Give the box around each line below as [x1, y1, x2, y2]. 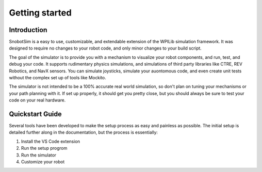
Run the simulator [21, 152, 57, 158]
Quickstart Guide [9, 110, 62, 118]
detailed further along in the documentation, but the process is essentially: [9, 129, 158, 136]
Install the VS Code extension [21, 138, 80, 144]
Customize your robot [21, 159, 65, 165]
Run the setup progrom [21, 145, 67, 151]
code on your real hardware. [9, 97, 65, 103]
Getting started [9, 7, 72, 18]
